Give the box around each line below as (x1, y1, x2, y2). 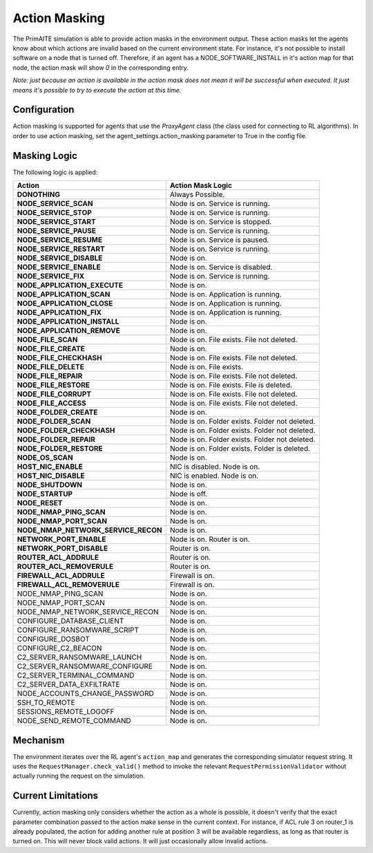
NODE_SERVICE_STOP (17, 208, 93, 218)
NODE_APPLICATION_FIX (17, 308, 102, 317)
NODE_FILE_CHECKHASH (17, 353, 103, 363)
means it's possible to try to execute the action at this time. (12, 86, 182, 94)
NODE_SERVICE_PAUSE (17, 226, 97, 236)
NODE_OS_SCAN (17, 453, 73, 462)
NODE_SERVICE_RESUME (17, 235, 103, 245)
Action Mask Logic (169, 180, 233, 190)
